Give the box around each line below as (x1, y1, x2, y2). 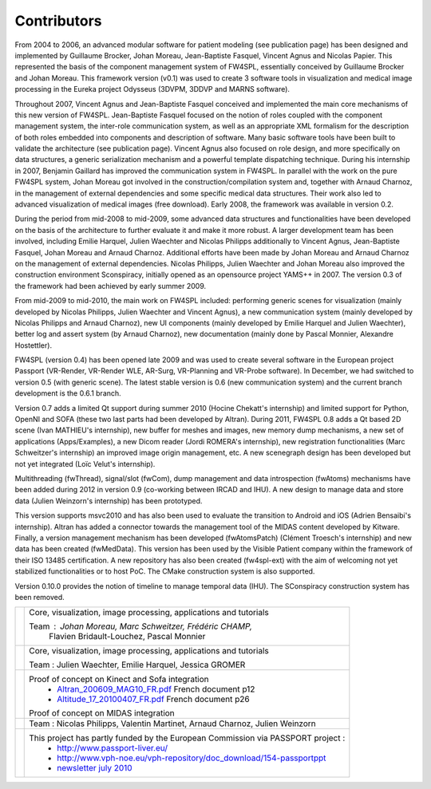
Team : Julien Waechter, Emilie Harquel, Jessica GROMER (29, 659, 246, 670)
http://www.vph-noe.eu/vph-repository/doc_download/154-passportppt (57, 752, 326, 763)
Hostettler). (14, 340, 52, 350)
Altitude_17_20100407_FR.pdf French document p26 (57, 694, 251, 705)
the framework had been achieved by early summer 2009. (14, 281, 207, 290)
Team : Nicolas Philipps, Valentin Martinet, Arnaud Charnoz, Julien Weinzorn (29, 718, 316, 729)
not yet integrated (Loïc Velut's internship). (14, 459, 156, 468)
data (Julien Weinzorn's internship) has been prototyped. (14, 495, 203, 506)
